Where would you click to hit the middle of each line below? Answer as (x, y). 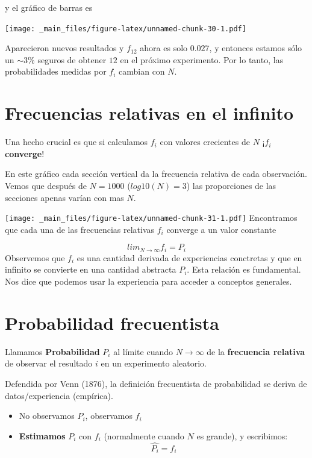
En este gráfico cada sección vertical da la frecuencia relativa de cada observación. (156, 174)
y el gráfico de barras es (49, 7)
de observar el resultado (49, 363)
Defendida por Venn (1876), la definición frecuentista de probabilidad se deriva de (156, 383)
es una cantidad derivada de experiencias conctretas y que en (189, 257)
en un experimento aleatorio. (154, 363)
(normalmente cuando (144, 435)
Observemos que (35, 257)
